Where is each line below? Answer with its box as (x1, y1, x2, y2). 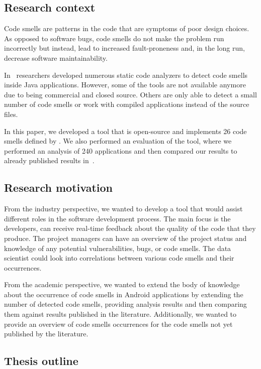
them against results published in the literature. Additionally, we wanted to (4, 309, 237, 319)
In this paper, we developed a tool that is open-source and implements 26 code (4, 126, 247, 136)
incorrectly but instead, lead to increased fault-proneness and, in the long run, (4, 43, 245, 53)
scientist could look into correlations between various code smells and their (4, 253, 234, 263)
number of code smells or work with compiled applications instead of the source (4, 99, 249, 109)
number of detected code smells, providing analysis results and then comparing (4, 299, 247, 309)
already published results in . (4, 155, 95, 166)
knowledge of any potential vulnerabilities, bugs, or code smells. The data (4, 242, 231, 253)
